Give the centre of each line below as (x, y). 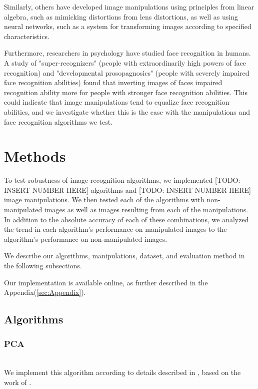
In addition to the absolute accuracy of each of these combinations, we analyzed (126, 219)
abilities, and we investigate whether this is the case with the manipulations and (127, 111)
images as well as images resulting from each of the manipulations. (146, 210)
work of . (18, 382)
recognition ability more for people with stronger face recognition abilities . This (126, 92)
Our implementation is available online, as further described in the (106, 282)
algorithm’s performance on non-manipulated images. (86, 239)
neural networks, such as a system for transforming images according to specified (128, 26)
